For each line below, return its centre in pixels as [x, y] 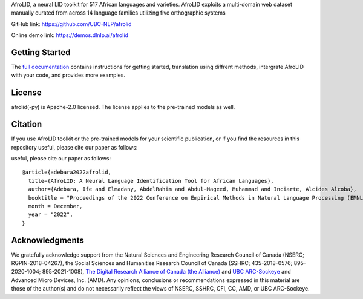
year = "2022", [51, 215]
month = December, [55, 206]
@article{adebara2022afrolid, [67, 172]
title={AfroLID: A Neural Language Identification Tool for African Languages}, [151, 181]
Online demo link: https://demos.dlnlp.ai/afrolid [70, 35]
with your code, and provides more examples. [68, 75]
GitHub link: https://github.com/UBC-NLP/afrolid [71, 24]
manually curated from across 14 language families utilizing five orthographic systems [119, 13]
